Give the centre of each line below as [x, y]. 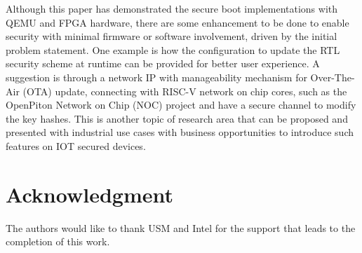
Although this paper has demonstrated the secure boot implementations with [172, 8]
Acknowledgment [89, 194]
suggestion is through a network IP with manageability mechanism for [156, 77]
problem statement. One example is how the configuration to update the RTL [173, 49]
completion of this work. [58, 241]
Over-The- [333, 77]
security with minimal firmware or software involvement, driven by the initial [172, 36]
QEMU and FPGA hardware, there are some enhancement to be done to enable [177, 22]
